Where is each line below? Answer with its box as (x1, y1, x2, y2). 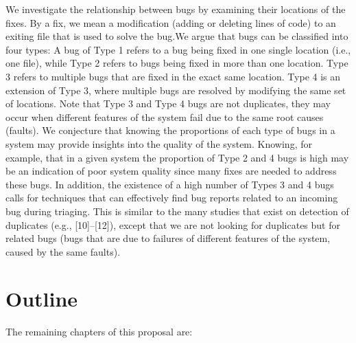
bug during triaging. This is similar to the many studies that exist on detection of (5, 203, 349, 218)
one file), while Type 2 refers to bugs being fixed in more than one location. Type (5, 56, 348, 70)
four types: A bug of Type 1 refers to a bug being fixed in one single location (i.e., (5, 42, 351, 56)
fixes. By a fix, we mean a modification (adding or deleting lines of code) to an (5, 15, 336, 30)
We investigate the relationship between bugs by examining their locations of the (5, 2, 346, 16)
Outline (5, 285, 78, 313)
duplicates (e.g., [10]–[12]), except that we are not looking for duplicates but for (5, 217, 340, 232)
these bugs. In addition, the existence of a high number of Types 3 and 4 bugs (5, 177, 334, 191)
